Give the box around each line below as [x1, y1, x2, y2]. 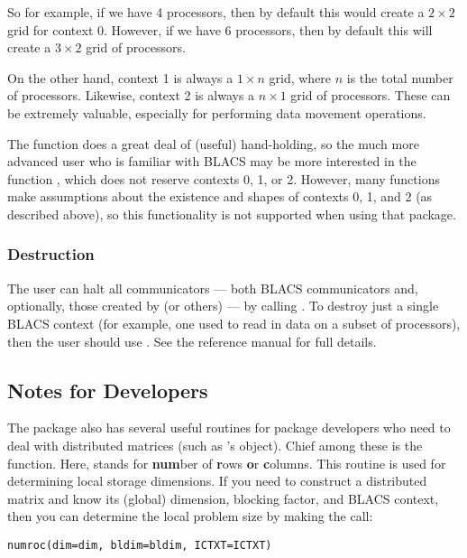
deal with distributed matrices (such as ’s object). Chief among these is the [7, 435, 423, 454]
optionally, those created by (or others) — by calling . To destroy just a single [7, 296, 439, 315]
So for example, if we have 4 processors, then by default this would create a [7, 3, 425, 21]
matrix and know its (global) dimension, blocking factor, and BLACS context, [7, 488, 439, 507]
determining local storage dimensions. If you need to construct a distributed [7, 471, 427, 490]
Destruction [7, 243, 95, 265]
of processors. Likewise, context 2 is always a [7, 86, 255, 105]
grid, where [269, 68, 332, 87]
